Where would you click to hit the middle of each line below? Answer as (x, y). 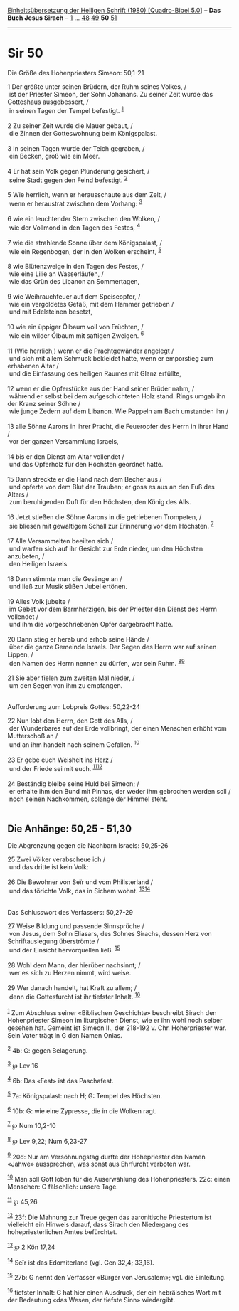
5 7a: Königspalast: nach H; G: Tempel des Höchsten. (85, 1095)
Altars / (18, 494)
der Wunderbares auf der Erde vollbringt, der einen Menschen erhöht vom (118, 728)
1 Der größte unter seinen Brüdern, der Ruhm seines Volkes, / (97, 86)
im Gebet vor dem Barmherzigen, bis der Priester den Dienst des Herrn (113, 609)
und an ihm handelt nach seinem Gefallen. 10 (74, 744)
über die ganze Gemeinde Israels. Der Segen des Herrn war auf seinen (113, 647)
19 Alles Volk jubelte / (39, 601)
